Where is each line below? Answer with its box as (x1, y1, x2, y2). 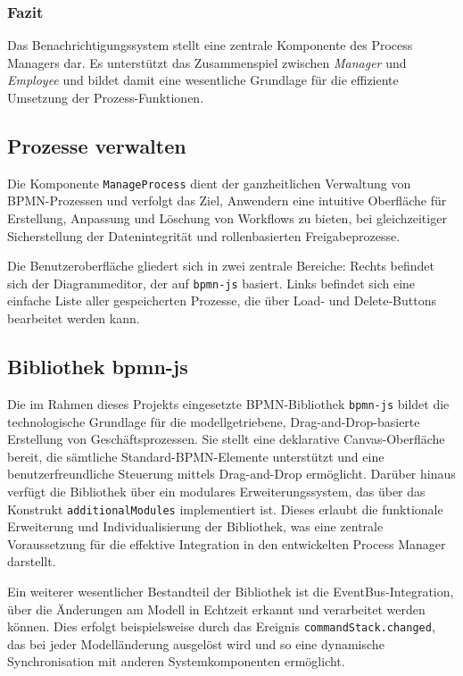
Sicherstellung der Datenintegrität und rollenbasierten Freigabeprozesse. (7, 226, 401, 245)
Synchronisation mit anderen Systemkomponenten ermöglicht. (7, 652, 345, 671)
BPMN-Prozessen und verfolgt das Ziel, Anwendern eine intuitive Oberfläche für (7, 191, 447, 210)
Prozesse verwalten (7, 131, 186, 159)
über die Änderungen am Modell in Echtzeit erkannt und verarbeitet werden (7, 599, 426, 618)
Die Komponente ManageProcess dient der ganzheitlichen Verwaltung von (7, 173, 411, 192)
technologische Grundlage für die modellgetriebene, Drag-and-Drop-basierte (7, 412, 420, 430)
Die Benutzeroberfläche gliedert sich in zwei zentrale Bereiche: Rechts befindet (7, 256, 434, 275)
